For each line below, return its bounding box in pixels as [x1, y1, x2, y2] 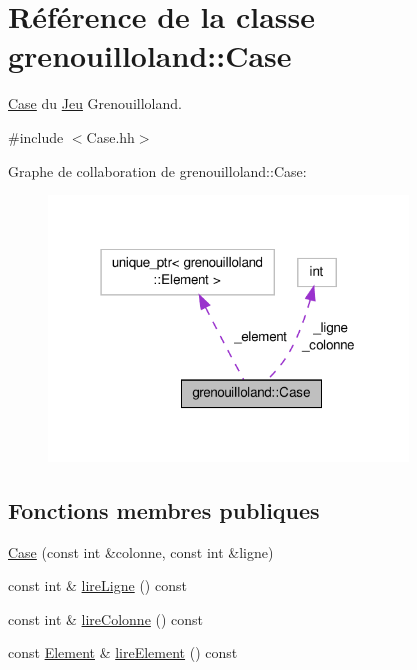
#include [8, 126, 64, 147]
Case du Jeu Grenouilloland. [8, 93, 182, 114]
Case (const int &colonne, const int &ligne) [8, 541, 274, 562]
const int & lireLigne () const [8, 575, 187, 596]
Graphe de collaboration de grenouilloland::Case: [8, 160, 307, 181]
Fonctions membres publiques [8, 494, 320, 525]
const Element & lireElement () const [8, 642, 238, 663]
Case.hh [86, 126, 135, 147]
